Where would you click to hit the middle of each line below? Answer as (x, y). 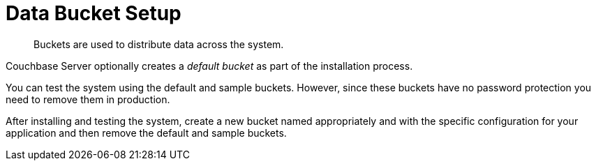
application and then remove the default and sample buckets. (146, 133)
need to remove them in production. (88, 99)
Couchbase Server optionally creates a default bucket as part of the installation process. (209, 66)
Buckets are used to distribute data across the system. (159, 44)
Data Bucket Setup (94, 13)
